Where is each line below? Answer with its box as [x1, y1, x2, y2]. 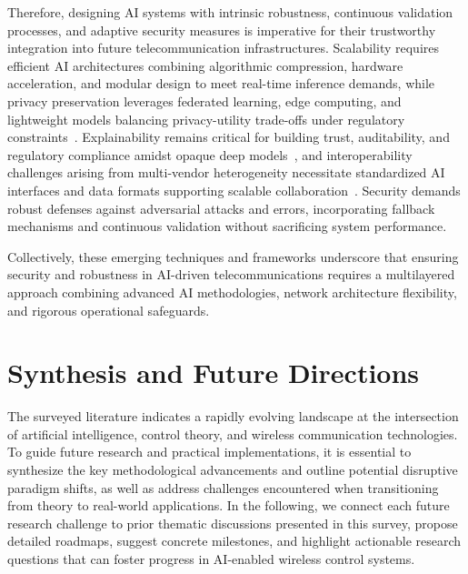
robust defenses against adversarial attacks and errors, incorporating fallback [7, 198, 435, 217]
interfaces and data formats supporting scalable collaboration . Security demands [7, 180, 461, 199]
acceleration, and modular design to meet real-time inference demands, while [7, 74, 435, 93]
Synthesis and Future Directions [7, 354, 420, 391]
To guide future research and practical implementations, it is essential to [7, 442, 412, 461]
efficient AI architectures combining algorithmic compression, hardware [7, 55, 403, 75]
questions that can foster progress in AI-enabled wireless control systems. [7, 549, 415, 568]
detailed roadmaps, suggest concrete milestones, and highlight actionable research [7, 531, 462, 550]
